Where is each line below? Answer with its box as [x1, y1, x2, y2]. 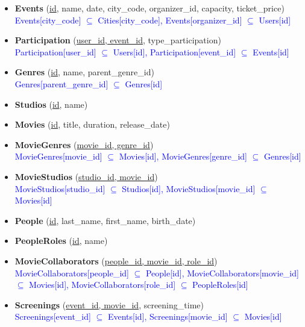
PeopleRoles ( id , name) [14, 234, 108, 247]
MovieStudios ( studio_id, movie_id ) [14, 170, 158, 182]
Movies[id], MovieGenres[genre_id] [119, 150, 247, 163]
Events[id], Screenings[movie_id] [107, 310, 228, 323]
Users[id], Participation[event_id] [113, 45, 236, 58]
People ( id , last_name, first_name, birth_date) [14, 214, 196, 226]
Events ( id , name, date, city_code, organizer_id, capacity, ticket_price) [14, 2, 285, 14]
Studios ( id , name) [14, 98, 88, 110]
